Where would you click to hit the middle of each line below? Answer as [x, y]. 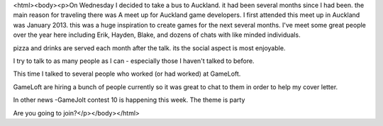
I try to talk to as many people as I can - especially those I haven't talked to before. [134, 61]
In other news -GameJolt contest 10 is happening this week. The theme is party [129, 100]
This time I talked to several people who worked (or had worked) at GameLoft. [127, 74]
